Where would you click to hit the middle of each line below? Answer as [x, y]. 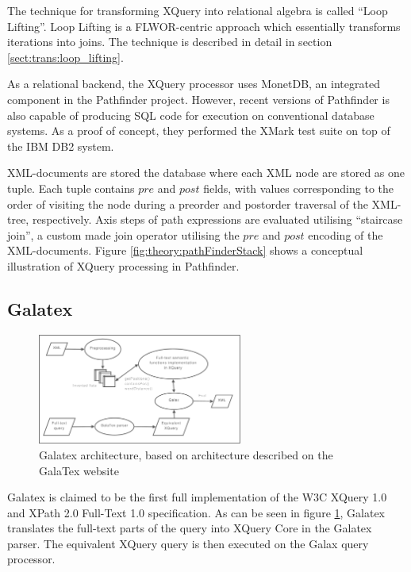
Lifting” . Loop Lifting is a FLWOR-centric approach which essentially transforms [204, 26]
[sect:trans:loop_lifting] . [65, 57]
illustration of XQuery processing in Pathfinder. [123, 265]
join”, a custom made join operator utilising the [123, 234]
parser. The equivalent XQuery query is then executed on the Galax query [188, 543]
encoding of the [346, 234]
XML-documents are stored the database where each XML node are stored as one [206, 173]
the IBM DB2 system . [61, 146]
